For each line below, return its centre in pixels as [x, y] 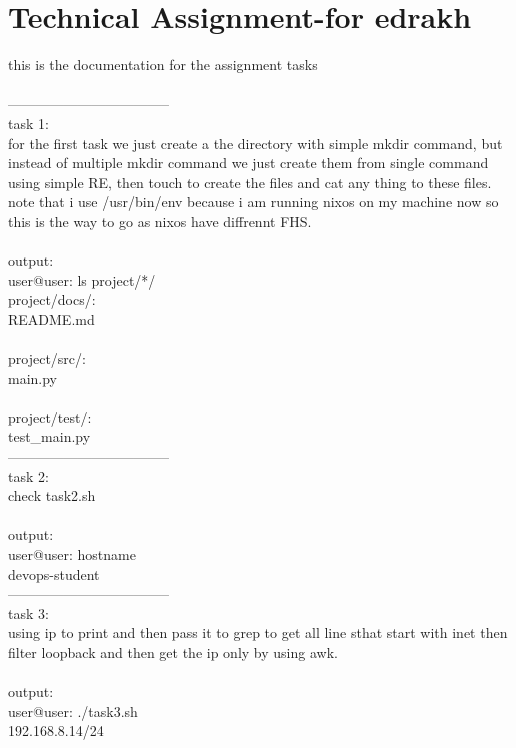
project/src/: [47, 358]
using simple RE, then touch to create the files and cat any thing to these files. [250, 181]
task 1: [28, 122]
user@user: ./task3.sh [73, 710]
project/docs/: [52, 299]
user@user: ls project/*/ [82, 279]
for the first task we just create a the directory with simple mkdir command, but [255, 142]
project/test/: [50, 416]
